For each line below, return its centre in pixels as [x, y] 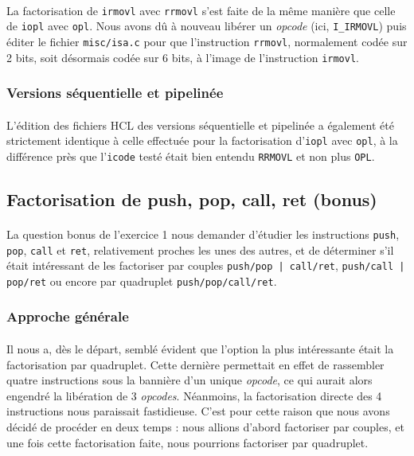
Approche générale [68, 316]
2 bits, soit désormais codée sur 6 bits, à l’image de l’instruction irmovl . [183, 57]
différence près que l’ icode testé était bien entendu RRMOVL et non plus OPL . [191, 156]
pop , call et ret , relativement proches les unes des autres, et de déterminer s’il [200, 249]
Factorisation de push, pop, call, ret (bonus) [192, 199]
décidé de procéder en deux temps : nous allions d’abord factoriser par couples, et [205, 426]
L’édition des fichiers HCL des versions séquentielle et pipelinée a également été [200, 125]
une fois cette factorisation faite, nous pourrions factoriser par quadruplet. [187, 442]
